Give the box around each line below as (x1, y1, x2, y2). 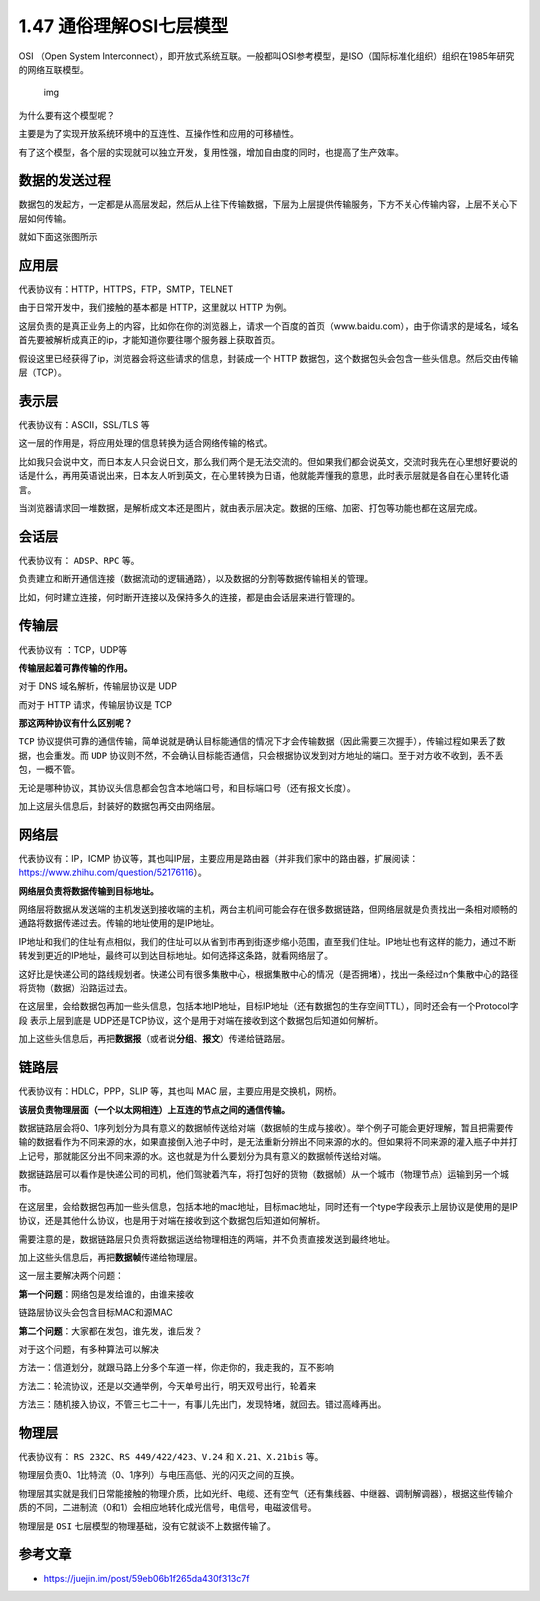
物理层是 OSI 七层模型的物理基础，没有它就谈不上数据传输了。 (18, 1520, 277, 1532)
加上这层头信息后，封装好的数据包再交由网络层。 (18, 800, 220, 812)
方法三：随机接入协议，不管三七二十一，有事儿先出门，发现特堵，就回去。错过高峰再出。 (18, 1398, 387, 1410)
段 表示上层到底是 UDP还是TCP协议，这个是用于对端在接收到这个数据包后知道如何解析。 (18, 1014, 384, 1026)
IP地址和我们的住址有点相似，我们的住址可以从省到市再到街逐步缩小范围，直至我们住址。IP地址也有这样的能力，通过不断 (18, 935, 517, 947)
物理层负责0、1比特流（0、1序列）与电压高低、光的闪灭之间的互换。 (18, 1469, 300, 1481)
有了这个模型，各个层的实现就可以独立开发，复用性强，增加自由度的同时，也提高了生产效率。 (18, 146, 404, 158)
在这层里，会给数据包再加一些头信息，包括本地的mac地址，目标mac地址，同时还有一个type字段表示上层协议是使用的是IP (18, 1200, 519, 1212)
